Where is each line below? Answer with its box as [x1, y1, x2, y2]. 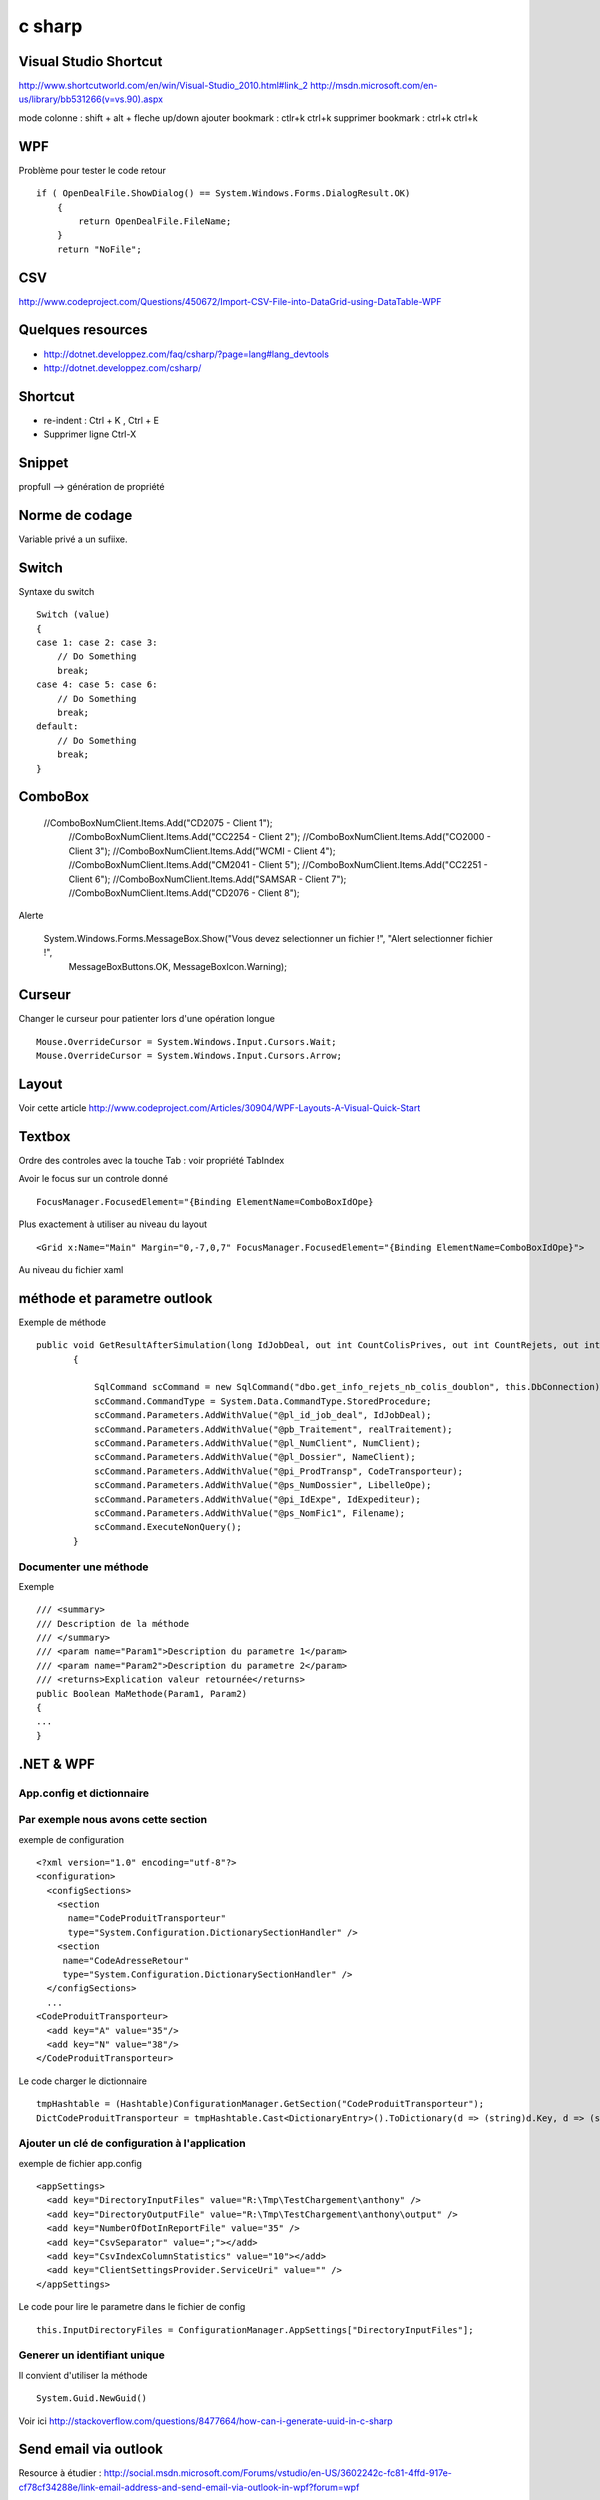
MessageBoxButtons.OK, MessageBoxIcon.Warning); [68, 960, 287, 972]
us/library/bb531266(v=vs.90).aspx [18, 93, 164, 105]
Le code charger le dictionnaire [18, 2075, 148, 2087]
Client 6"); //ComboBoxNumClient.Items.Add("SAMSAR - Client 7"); [68, 873, 347, 885]
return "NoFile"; [56, 243, 142, 255]
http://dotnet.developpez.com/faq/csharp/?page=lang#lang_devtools [43, 348, 330, 360]
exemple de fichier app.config [18, 2157, 142, 2169]
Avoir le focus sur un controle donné [18, 1173, 169, 1185]
